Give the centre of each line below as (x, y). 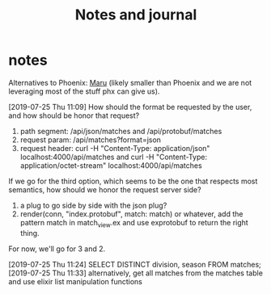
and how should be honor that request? (74, 115)
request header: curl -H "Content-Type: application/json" (115, 148)
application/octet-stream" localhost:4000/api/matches (111, 165)
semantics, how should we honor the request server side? (105, 189)
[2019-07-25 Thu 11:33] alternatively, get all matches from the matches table (135, 273)
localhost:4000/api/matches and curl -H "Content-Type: (114, 157)
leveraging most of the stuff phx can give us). (84, 91)
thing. (30, 233)
